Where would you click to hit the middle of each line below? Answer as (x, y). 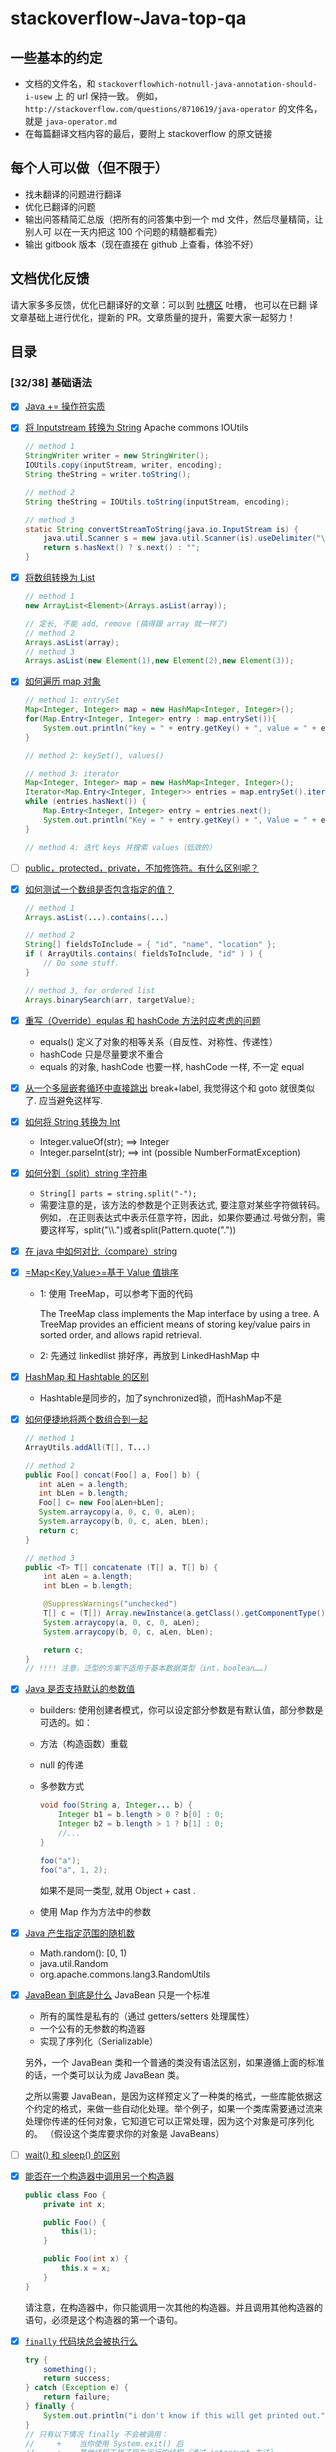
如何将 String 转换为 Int (72, 1121)
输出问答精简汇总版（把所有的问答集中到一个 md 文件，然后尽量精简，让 (174, 219)
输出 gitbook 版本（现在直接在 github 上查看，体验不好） (141, 244)
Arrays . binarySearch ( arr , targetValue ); (110, 1000)
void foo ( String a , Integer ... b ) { (116, 1805)
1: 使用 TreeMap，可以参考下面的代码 (116, 1293)
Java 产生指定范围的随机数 (80, 1933)
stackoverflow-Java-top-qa (128, 18)
